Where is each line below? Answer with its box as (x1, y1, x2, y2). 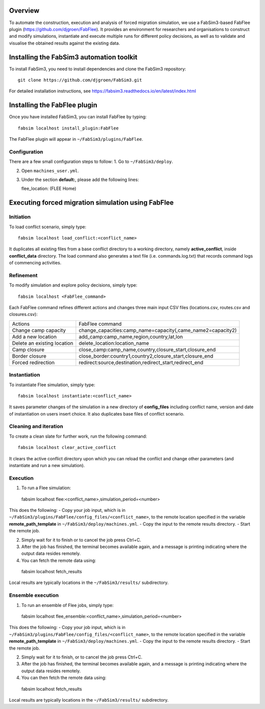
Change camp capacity (12, 327, 66, 334)
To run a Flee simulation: (21, 485, 71, 491)
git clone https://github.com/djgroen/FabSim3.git (18, 77, 142, 83)
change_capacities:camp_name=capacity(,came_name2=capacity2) (79, 327, 237, 334)
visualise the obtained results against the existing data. (9, 40, 120, 46)
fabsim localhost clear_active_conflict (18, 445, 116, 450)
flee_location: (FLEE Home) (21, 185, 77, 191)
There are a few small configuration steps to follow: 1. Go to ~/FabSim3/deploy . (9, 158, 173, 164)
